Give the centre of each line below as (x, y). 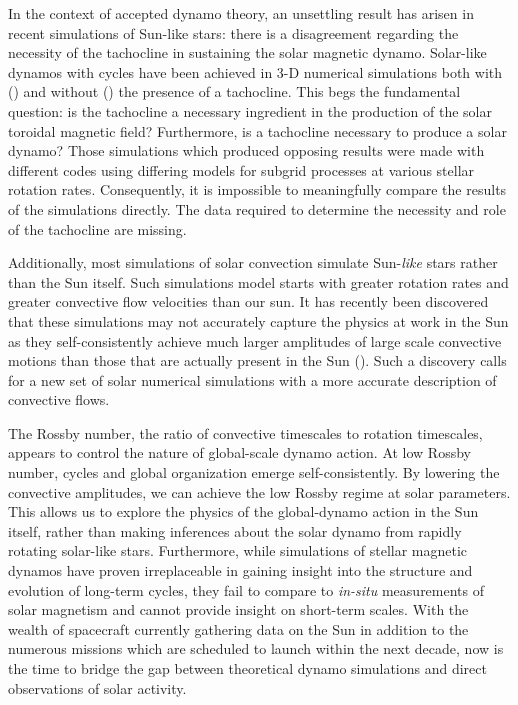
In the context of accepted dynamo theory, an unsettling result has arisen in (241, 13)
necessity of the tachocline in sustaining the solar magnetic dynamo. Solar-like (247, 52)
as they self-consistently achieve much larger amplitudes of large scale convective (255, 340)
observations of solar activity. (97, 687)
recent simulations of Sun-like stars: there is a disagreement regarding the (233, 32)
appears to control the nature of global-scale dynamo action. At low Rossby (239, 452)
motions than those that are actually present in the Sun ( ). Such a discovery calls (257, 360)
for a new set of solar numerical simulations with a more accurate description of (252, 379)
